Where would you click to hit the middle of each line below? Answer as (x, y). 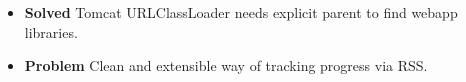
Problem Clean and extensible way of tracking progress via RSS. (226, 65)
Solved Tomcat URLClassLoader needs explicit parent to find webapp (241, 12)
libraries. (51, 31)
